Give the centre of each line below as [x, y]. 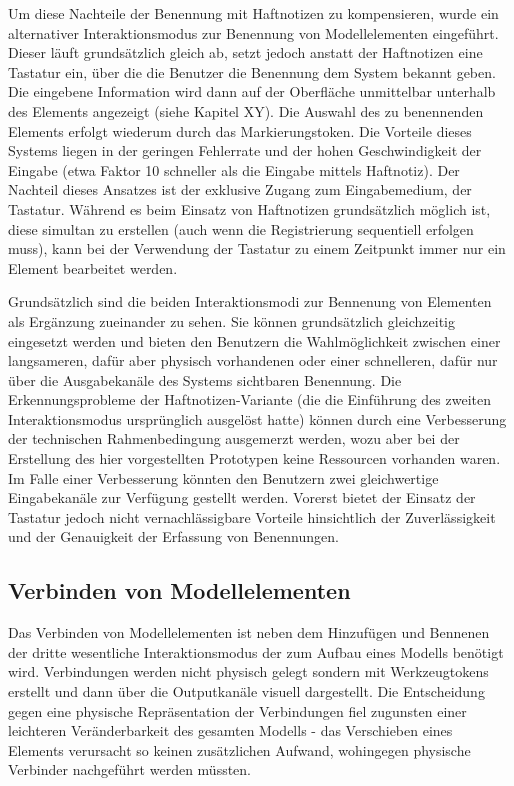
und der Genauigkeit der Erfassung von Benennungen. [173, 536]
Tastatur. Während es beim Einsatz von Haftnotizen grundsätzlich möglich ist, [249, 208]
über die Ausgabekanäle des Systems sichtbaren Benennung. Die [205, 379]
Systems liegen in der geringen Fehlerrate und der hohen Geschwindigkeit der [245, 150]
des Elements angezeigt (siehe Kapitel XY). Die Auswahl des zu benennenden [246, 110]
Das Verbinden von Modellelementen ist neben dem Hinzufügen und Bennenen [249, 632]
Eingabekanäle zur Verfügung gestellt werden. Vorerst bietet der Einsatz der [242, 497]
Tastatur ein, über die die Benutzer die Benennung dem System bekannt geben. [252, 71]
